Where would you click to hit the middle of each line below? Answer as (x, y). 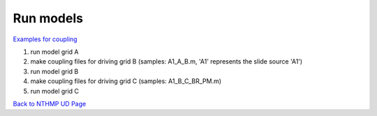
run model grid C (55, 91)
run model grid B (54, 71)
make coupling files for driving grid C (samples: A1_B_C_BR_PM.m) (126, 81)
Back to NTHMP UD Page (50, 103)
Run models (48, 18)
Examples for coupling (45, 39)
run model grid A (55, 52)
